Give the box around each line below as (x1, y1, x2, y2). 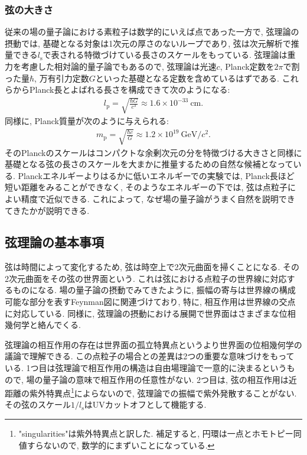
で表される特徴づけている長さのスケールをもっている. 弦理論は (43, 48, 288, 61)
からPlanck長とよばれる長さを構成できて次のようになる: (12, 83, 230, 96)
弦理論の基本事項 (5, 233, 104, 251)
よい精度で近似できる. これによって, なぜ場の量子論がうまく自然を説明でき (5, 192, 295, 204)
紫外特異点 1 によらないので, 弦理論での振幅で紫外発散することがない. (29, 385, 297, 399)
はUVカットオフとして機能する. (84, 398, 207, 411)
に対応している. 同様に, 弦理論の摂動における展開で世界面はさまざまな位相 (5, 307, 296, 319)
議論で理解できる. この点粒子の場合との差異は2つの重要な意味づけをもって (5, 350, 295, 362)
